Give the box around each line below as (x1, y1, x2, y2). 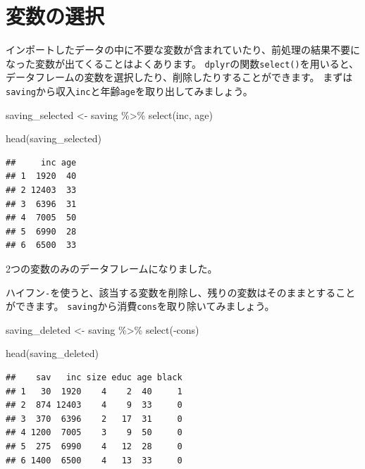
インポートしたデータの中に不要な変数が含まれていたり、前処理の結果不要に (6, 42, 361, 57)
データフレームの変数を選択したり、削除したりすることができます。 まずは (6, 70, 353, 85)
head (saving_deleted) (6, 346, 99, 361)
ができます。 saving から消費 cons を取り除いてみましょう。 (6, 299, 275, 313)
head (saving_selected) (6, 131, 101, 146)
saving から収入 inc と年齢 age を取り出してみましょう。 (6, 83, 253, 98)
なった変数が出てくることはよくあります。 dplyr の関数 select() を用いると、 (6, 56, 359, 70)
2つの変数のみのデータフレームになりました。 (6, 261, 218, 275)
